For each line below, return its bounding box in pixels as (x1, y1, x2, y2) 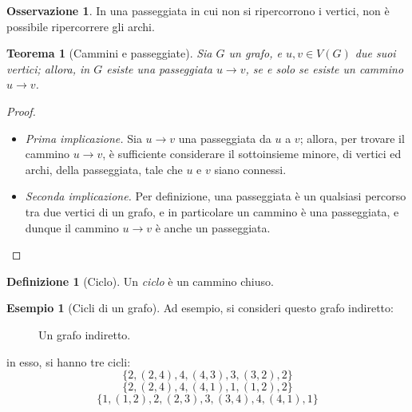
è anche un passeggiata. (155, 219, 271, 236)
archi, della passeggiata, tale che (25, 160, 183, 177)
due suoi (355, 45, 396, 61)
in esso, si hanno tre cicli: (6, 353, 131, 370)
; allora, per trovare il (299, 129, 405, 146)
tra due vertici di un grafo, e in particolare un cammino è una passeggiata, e (25, 203, 399, 220)
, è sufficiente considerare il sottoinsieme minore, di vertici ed (102, 145, 402, 162)
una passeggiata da (178, 129, 271, 146)
